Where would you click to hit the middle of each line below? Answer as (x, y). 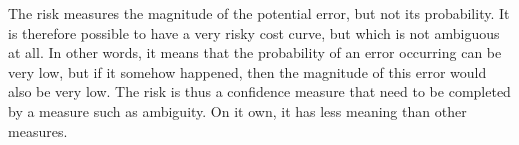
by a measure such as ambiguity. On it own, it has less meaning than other (237, 110)
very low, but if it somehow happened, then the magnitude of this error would (247, 71)
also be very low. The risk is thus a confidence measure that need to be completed (259, 91)
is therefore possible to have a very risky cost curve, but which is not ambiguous (254, 32)
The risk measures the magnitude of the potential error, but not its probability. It (259, 13)
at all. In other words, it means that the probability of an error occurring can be (255, 52)
